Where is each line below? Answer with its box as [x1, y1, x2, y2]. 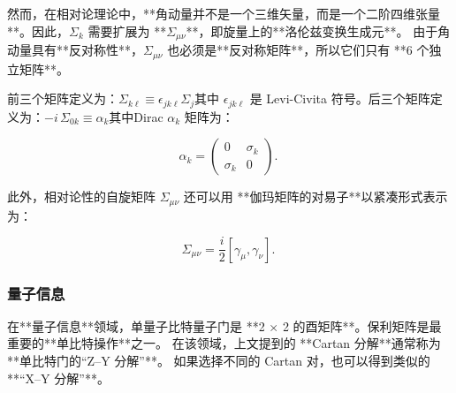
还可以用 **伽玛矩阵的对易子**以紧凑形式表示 [183, 187, 448, 206]
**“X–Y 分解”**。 [7, 368, 110, 387]
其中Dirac [109, 107, 163, 125]
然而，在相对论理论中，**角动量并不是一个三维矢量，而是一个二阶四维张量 [7, 4, 440, 22]
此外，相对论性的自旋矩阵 [7, 187, 156, 206]
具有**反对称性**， [31, 41, 143, 59]
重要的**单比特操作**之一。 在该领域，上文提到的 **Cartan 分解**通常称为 [7, 334, 441, 352]
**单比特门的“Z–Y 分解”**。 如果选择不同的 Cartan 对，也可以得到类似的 [7, 351, 430, 370]
